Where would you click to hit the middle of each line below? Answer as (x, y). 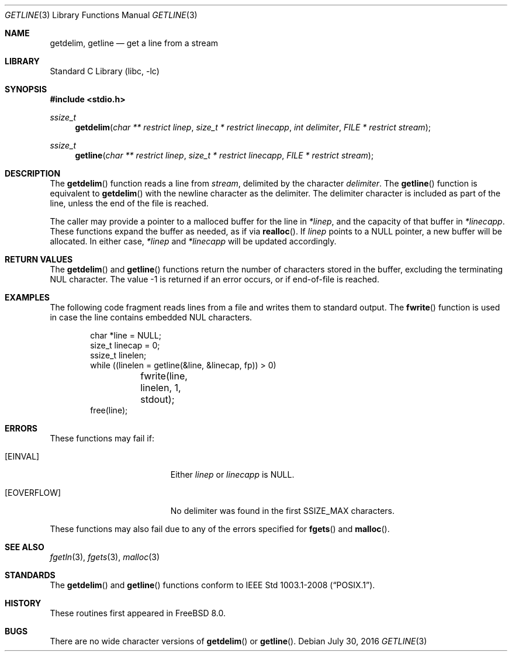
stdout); (158, 399)
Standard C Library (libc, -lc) (105, 71)
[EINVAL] (22, 456)
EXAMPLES (27, 297)
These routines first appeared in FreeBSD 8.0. (138, 613)
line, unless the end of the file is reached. (129, 203)
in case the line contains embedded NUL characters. (151, 317)
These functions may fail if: (102, 438)
